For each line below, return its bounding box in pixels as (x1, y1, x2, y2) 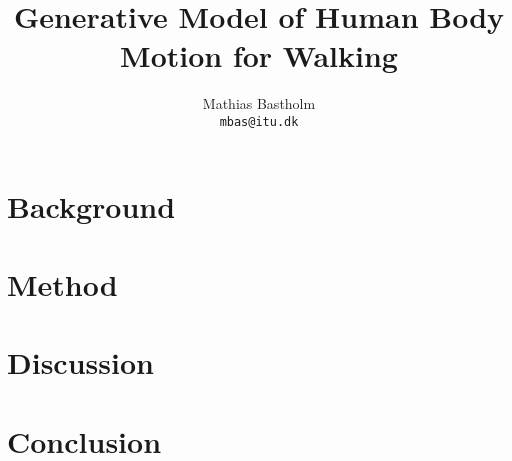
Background (7, 185, 176, 226)
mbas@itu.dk (219, 114, 299, 129)
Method (7, 263, 118, 304)
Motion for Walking (120, 35, 398, 76)
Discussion (7, 342, 154, 383)
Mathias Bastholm (202, 93, 316, 114)
